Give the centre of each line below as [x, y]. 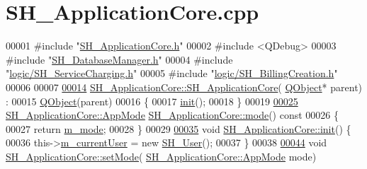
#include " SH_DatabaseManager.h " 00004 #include [119, 59]
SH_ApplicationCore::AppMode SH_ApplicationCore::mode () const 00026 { [173, 115]
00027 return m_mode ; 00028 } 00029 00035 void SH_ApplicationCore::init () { [179, 128]
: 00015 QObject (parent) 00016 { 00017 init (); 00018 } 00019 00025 [152, 101]
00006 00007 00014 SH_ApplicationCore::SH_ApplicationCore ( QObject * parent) [184, 87]
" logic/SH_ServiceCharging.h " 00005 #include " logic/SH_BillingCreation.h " [172, 73]
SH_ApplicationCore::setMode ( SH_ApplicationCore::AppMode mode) [161, 156]
